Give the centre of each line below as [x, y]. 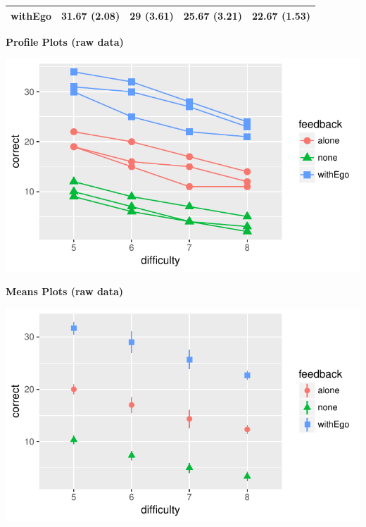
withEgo [31, 15]
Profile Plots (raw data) [65, 41]
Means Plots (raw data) [65, 291]
